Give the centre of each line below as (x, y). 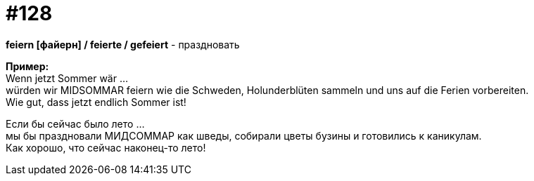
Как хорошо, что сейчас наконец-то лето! (106, 147)
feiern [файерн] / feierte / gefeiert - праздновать (123, 44)
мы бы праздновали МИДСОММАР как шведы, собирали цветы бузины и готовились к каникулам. (244, 135)
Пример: (27, 66)
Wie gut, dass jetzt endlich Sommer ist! (96, 102)
